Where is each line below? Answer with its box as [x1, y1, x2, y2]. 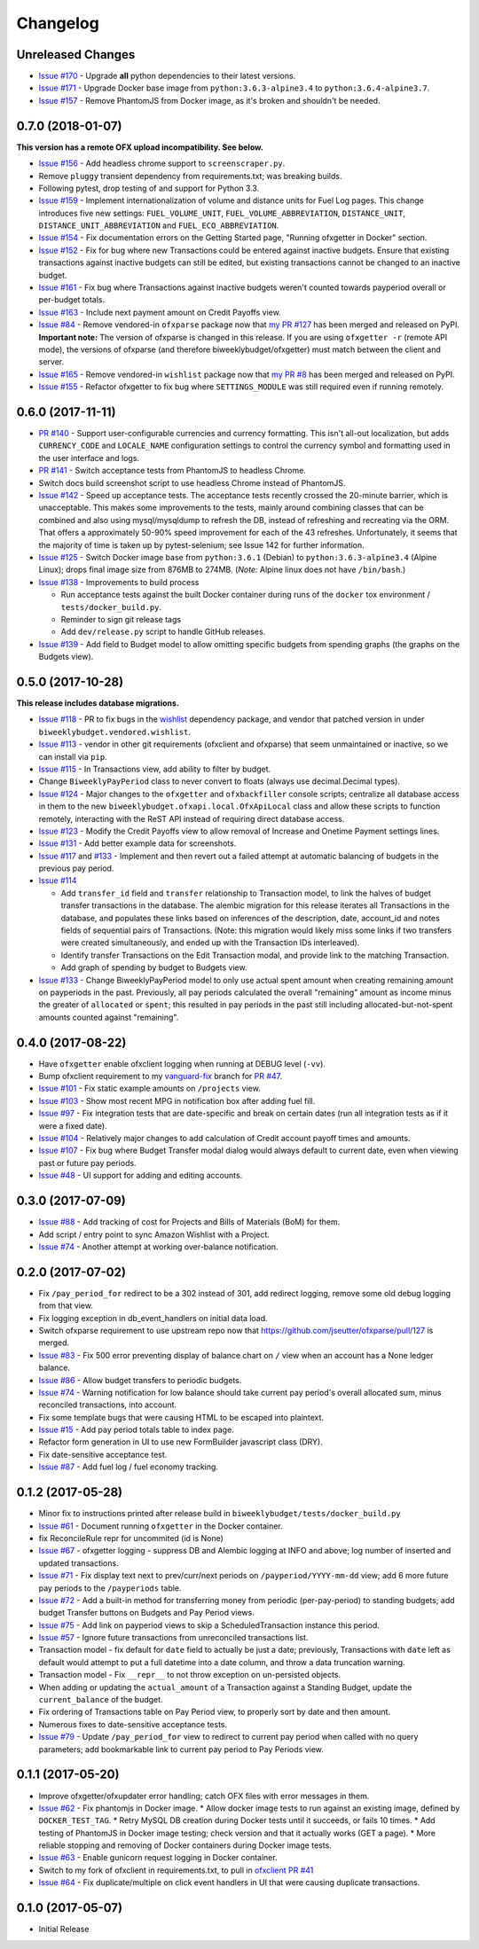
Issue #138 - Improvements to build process [38, 576, 200, 587]
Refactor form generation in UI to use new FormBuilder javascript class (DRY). [38, 1436, 323, 1447]
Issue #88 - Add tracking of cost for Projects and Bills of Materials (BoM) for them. [38, 1217, 341, 1227]
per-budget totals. [38, 294, 106, 305]
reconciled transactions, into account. [38, 1399, 177, 1410]
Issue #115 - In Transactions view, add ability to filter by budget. [38, 763, 271, 774]
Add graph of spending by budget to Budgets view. [60, 962, 247, 973]
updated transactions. [38, 1557, 119, 1569]
